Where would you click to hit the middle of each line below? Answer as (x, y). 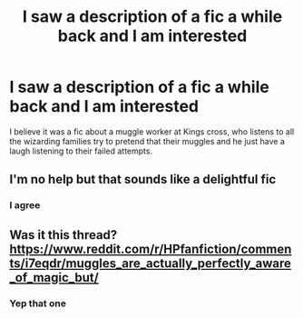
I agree (25, 205)
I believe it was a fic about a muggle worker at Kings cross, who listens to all (152, 131)
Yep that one (38, 303)
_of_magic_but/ (54, 278)
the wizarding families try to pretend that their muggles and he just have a (147, 141)
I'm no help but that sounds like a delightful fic (143, 179)
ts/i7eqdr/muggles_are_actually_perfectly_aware (151, 263)
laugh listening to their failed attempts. (81, 151)
